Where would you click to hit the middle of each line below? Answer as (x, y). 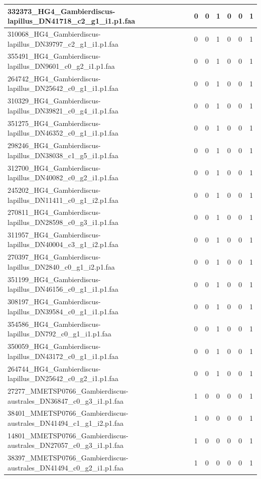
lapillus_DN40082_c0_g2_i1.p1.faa (63, 177)
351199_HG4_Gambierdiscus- (54, 279)
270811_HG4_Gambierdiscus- (54, 212)
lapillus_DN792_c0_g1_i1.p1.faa (59, 334)
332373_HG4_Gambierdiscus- (61, 11)
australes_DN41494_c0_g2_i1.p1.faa (66, 467)
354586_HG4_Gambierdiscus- (54, 324)
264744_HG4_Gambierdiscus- (54, 368)
